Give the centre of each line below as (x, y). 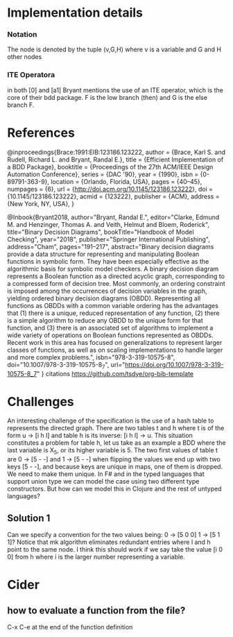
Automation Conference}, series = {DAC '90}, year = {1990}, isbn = (103, 174)
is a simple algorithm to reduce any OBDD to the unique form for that (105, 320)
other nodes (25, 57)
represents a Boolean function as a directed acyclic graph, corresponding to (116, 276)
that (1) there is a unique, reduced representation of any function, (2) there (113, 313)
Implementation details (75, 13)
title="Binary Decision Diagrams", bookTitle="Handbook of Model (101, 232)
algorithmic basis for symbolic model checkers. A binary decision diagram (113, 269)
